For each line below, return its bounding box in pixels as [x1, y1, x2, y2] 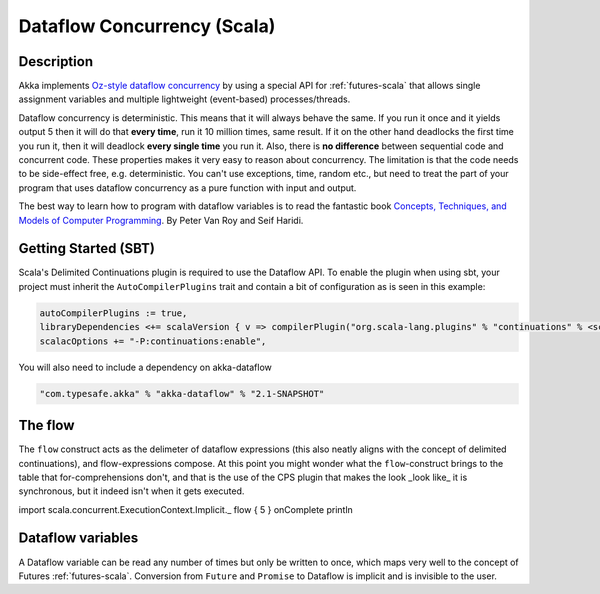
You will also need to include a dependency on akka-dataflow [18, 361, 272, 373]
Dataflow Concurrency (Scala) [18, 15, 276, 37]
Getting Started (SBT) [18, 240, 155, 257]
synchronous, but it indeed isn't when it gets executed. [18, 485, 245, 497]
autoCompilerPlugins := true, [39, 307, 188, 319]
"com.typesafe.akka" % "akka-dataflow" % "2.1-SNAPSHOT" [39, 388, 325, 399]
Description [18, 53, 94, 70]
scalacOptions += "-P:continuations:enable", [39, 335, 267, 347]
